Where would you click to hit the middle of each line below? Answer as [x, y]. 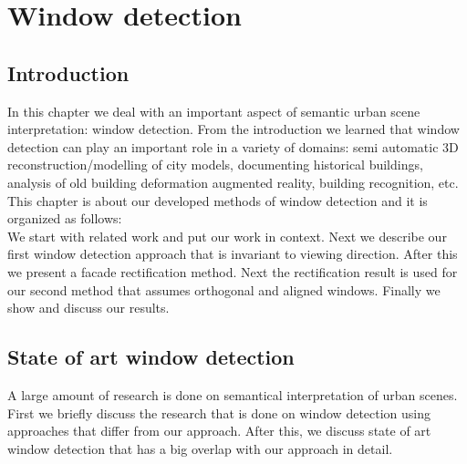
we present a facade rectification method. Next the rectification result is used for [233, 271]
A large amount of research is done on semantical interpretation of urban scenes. [233, 394]
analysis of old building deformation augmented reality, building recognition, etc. [233, 182]
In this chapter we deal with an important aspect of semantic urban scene [214, 111]
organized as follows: [65, 218]
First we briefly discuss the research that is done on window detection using [219, 412]
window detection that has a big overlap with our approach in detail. [200, 448]
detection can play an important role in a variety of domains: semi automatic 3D [233, 146]
